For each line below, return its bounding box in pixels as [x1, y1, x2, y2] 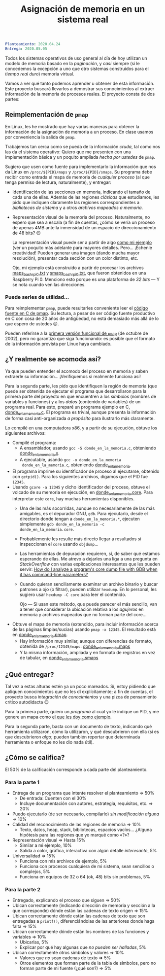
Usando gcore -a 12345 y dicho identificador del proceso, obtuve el [12, 484, 150, 490]
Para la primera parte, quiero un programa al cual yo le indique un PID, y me [5, 709, 159, 715]
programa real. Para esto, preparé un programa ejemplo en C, [5, 404, 131, 410]
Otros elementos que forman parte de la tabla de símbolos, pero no [19, 960, 156, 966]
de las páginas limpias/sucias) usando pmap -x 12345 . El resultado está [12, 626, 156, 632]
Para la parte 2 [5, 886, 41, 893]
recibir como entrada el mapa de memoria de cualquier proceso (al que [5, 174, 150, 180]
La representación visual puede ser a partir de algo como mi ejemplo [12, 239, 152, 245]
